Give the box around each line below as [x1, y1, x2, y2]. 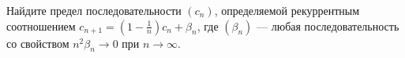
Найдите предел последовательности [6, 2, 182, 18]
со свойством [6, 34, 69, 51]
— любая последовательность [257, 17, 399, 34]
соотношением [6, 17, 76, 34]
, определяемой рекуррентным [214, 2, 360, 18]
